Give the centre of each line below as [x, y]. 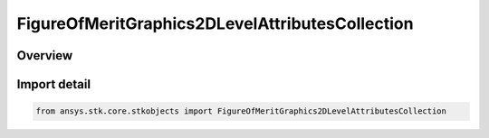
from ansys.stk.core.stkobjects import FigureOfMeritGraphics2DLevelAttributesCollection [241, 111]
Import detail [53, 84]
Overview [45, 55]
